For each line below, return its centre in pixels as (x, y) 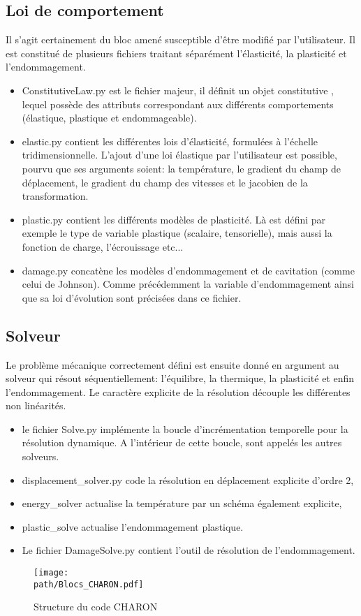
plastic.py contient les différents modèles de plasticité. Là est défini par (174, 219)
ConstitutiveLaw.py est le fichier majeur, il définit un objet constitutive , (178, 90)
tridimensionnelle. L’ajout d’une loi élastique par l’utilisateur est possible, (179, 155)
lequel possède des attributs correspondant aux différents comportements (178, 104)
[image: (51, 573)
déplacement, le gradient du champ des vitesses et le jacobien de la (165, 182)
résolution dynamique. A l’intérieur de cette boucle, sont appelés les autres (182, 442)
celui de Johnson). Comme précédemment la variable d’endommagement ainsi (188, 284)
